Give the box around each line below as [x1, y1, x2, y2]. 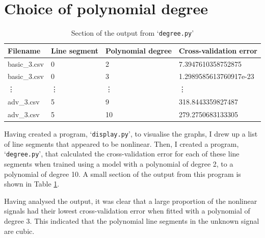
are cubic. [4, 225, 35, 236]
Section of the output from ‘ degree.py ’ [71, 28, 194, 38]
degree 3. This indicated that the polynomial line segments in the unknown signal [4, 215, 259, 226]
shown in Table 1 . [4, 178, 60, 189]
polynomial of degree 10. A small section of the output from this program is [4, 168, 241, 179]
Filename [8, 45, 41, 56]
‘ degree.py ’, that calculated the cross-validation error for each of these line [4, 148, 240, 159]
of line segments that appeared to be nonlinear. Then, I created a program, [4, 138, 239, 149]
